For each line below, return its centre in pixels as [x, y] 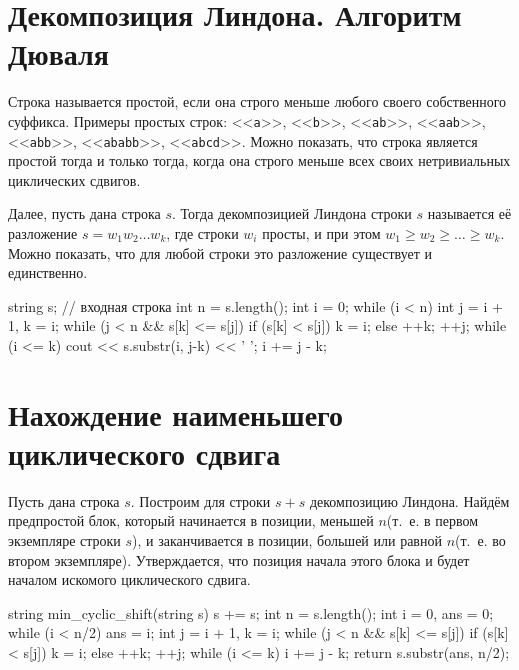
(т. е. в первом [432, 520]
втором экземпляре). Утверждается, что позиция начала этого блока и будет [239, 559]
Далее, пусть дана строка [84, 213]
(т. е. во [480, 540]
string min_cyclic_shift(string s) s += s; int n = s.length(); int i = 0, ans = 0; [251, 612]
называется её [469, 213]
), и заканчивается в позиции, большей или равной [287, 540]
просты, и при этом [321, 233]
